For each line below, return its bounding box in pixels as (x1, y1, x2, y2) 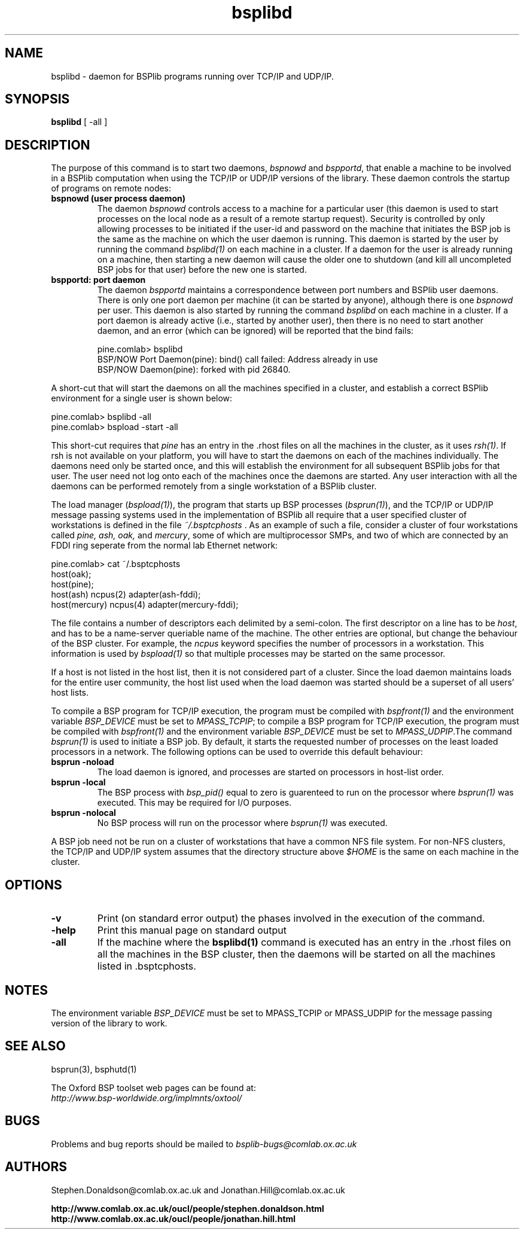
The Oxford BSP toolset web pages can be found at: (51, 1082, 256, 1093)
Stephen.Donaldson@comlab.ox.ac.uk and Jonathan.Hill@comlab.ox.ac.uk (51, 1184, 345, 1195)
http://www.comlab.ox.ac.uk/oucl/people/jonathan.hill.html (51, 1213, 296, 1224)
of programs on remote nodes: (51, 183, 172, 194)
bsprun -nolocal (51, 808, 116, 818)
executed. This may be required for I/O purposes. (97, 797, 292, 808)
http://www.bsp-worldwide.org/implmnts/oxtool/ (51, 1092, 242, 1103)
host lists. (51, 687, 89, 698)
